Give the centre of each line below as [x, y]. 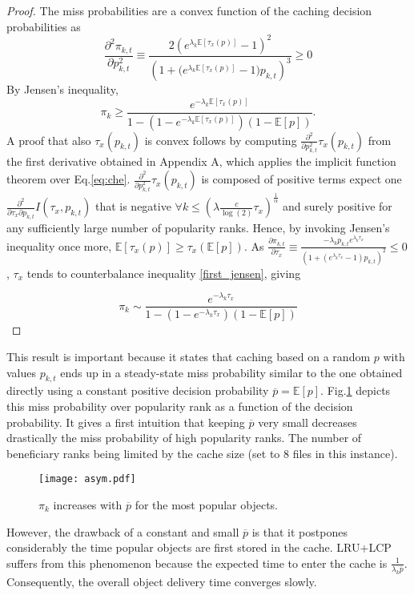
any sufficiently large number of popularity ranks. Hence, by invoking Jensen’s [198, 227]
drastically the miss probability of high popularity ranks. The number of [184, 438]
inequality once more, [59, 245]
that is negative [133, 206]
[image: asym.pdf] [87, 479]
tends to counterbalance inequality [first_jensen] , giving [164, 273]
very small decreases [307, 422]
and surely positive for [338, 206]
